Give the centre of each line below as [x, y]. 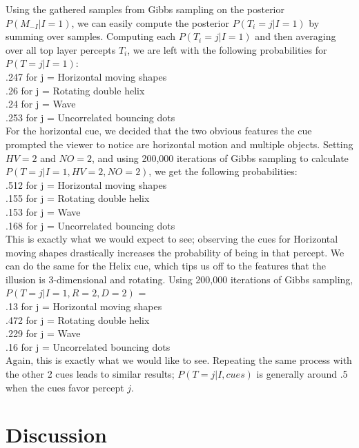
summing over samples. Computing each [91, 36]
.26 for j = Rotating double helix [75, 90]
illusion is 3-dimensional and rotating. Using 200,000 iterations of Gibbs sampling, [179, 279]
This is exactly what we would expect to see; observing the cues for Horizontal [172, 239]
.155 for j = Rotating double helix [78, 198]
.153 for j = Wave [43, 211]
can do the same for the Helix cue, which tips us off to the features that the [166, 266]
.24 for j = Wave [41, 104]
